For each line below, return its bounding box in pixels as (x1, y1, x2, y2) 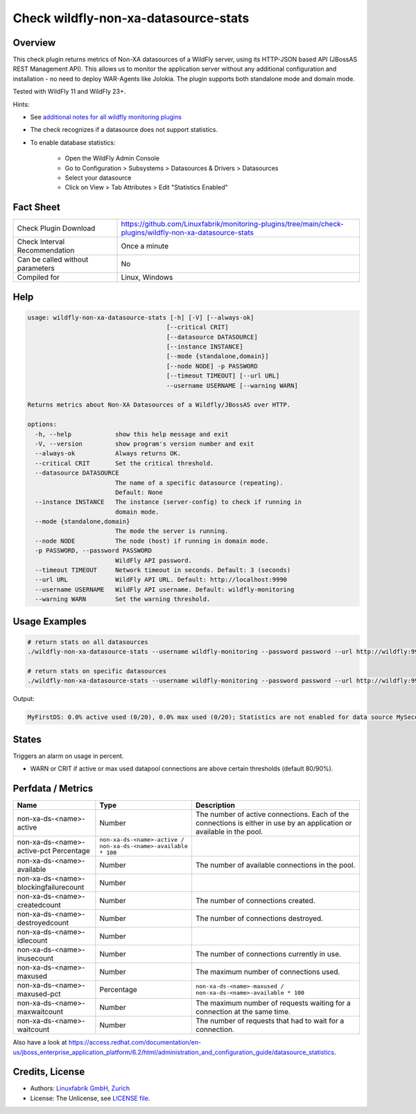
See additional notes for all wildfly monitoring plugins (30, 113, 182, 121)
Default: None (114, 488, 163, 496)
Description (195, 800, 236, 810)
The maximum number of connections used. (195, 967, 340, 977)
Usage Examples (12, 615, 87, 627)
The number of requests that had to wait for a (195, 1016, 345, 1026)
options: (27, 421, 58, 428)
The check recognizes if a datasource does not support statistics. (30, 126, 218, 134)
